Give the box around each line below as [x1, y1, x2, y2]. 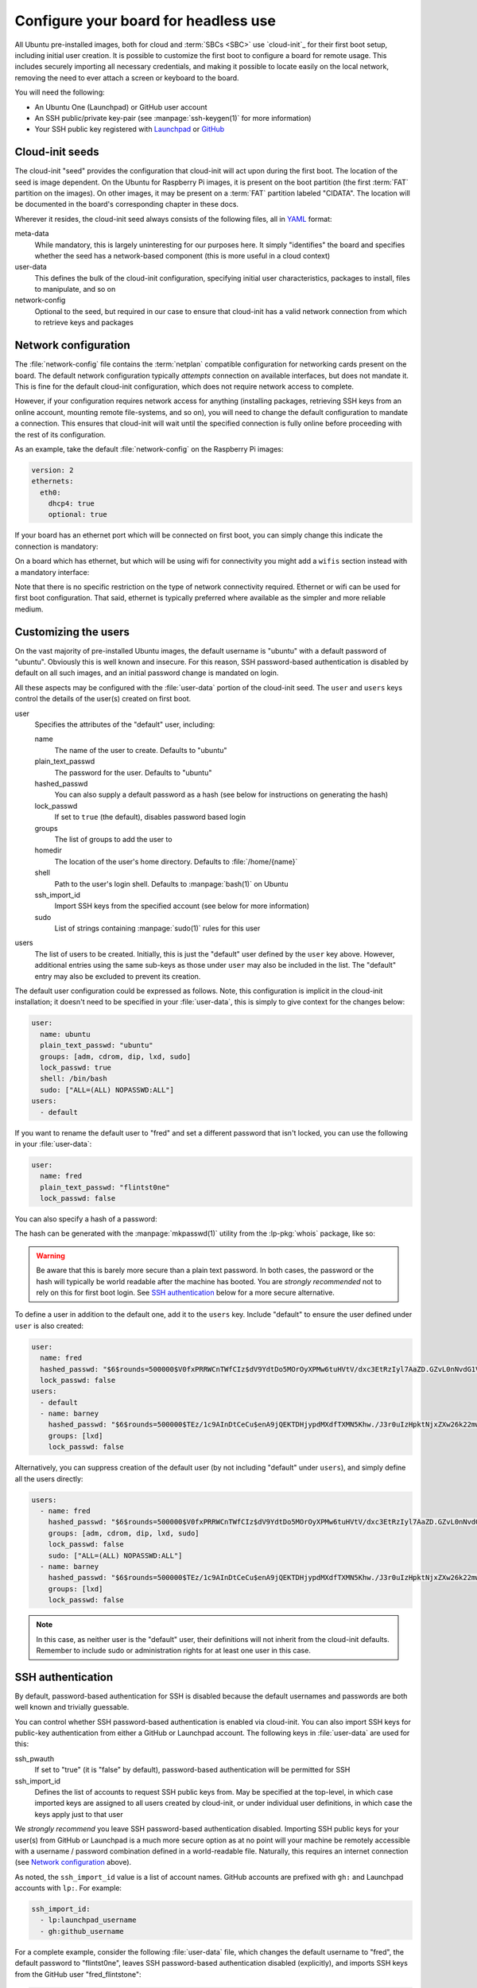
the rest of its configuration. [14, 429, 107, 439]
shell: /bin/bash [40, 1074, 107, 1083]
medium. [14, 604, 44, 614]
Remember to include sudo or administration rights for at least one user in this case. [36, 1645, 312, 1655]
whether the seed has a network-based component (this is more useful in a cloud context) [34, 250, 331, 260]
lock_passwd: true [40, 1062, 111, 1072]
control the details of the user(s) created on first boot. [14, 694, 192, 704]
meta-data [14, 229, 49, 239]
